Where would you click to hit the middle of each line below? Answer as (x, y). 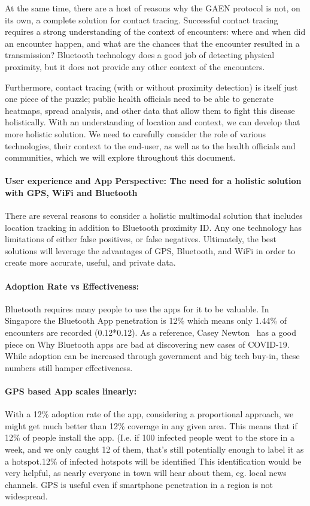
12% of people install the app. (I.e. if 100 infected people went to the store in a (150, 437)
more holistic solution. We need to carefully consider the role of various (136, 133)
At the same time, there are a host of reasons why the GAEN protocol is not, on (153, 8)
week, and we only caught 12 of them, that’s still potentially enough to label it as (154, 449)
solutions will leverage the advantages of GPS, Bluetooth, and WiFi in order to (150, 250)
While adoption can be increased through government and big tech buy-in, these (152, 356)
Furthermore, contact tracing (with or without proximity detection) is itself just (151, 87)
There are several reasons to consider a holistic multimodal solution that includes (154, 216)
